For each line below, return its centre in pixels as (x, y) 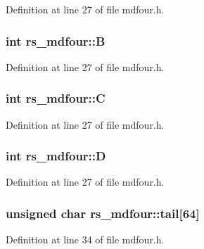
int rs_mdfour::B (56, 40)
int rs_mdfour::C (56, 98)
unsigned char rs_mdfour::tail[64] (103, 213)
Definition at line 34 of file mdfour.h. (85, 240)
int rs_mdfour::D (56, 156)
